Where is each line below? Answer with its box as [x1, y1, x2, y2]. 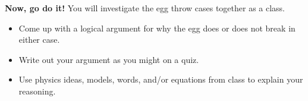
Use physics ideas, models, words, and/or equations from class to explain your [18, 73, 303, 86]
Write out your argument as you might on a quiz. [18, 53, 199, 65]
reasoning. [18, 84, 56, 97]
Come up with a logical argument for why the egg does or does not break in [18, 21, 296, 34]
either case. [18, 33, 60, 46]
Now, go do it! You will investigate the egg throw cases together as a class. [5, 2, 285, 14]
